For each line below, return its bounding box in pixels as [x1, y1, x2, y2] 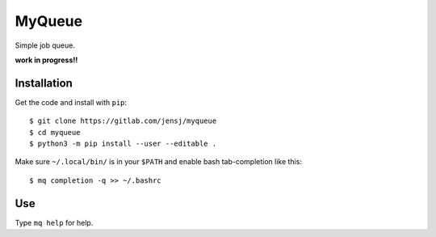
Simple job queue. [15, 40, 76, 50]
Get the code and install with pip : [15, 97, 128, 107]
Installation [15, 76, 73, 90]
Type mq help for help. [15, 218, 94, 227]
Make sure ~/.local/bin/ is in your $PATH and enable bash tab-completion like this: [15, 157, 303, 167]
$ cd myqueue [29, 128, 81, 137]
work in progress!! [15, 55, 78, 65]
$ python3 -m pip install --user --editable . [29, 139, 217, 149]
